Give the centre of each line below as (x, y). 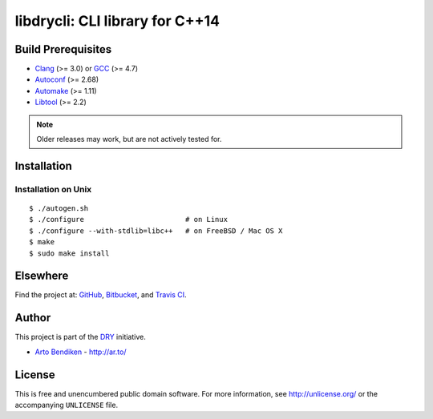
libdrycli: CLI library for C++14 (117, 21)
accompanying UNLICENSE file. (67, 405)
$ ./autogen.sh (59, 208)
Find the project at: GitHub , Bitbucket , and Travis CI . (101, 295)
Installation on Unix (53, 189)
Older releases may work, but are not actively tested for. (129, 139)
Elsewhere (42, 276)
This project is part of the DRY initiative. (80, 337)
